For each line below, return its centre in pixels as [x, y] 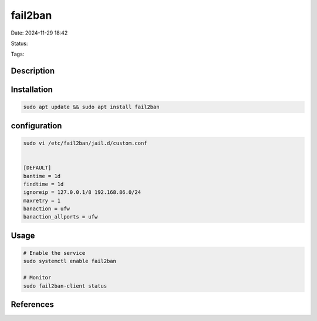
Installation [32, 90]
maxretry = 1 [42, 200]
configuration [36, 126]
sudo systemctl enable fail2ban [70, 261]
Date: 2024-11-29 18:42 [39, 33]
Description [33, 71]
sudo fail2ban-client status [65, 286]
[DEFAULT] [37, 168]
